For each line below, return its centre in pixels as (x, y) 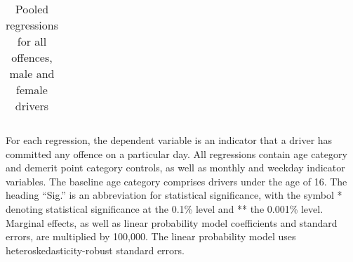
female (32, 90)
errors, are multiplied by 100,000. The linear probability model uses (151, 236)
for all (32, 41)
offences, (32, 57)
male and (32, 73)
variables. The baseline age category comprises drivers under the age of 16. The (176, 181)
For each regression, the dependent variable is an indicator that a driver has (169, 140)
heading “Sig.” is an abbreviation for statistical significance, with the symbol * (174, 195)
